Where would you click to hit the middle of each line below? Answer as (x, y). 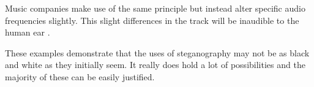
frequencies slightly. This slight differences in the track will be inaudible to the (152, 20)
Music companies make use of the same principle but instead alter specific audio (155, 8)
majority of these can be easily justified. (80, 76)
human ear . (28, 32)
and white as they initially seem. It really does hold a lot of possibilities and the (155, 65)
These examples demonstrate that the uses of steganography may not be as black (157, 52)
